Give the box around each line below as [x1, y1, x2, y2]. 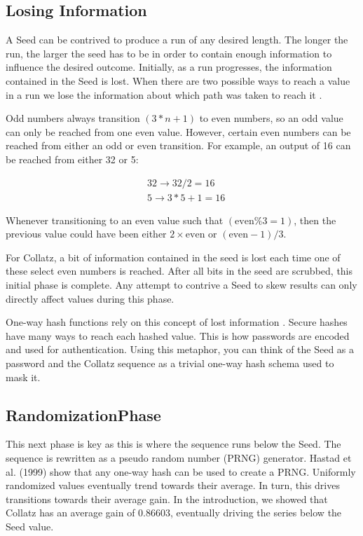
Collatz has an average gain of [6, 505, 135, 520]
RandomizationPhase [6, 404, 161, 425]
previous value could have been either [6, 226, 167, 241]
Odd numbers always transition [6, 111, 140, 125]
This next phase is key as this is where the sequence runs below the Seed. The [6, 437, 341, 451]
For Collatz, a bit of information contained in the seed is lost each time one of [6, 249, 341, 264]
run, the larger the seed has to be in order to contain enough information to [6, 46, 332, 60]
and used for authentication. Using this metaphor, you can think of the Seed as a [6, 342, 355, 357]
